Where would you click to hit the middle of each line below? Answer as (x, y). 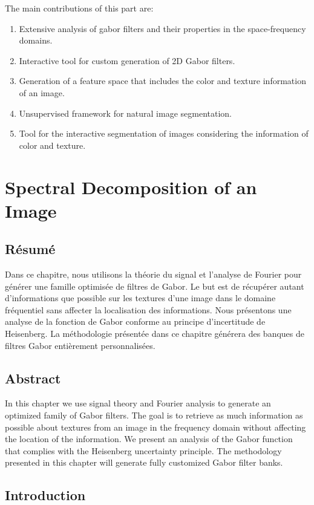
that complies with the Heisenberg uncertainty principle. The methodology (143, 450)
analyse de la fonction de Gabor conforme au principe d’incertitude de (135, 321)
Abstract (33, 378)
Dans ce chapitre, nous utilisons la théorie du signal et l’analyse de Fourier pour (153, 274)
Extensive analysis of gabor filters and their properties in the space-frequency (162, 28)
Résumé (30, 249)
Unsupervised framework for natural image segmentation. (126, 113)
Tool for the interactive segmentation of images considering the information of (164, 133)
